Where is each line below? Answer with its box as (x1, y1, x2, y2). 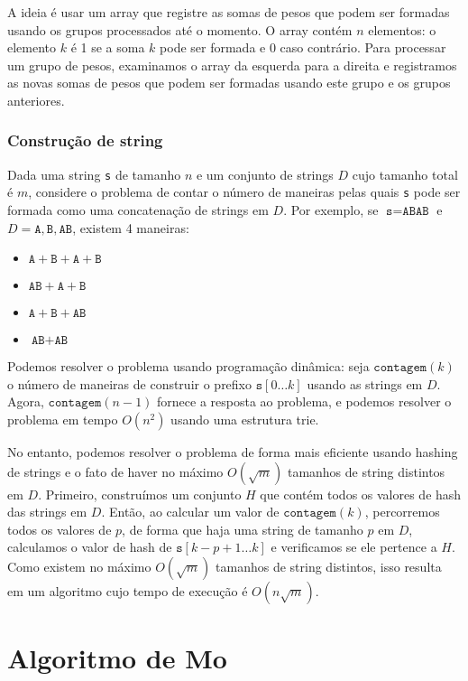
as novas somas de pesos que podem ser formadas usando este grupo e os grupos (7, 73, 451, 92)
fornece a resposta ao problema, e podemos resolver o (157, 392, 452, 411)
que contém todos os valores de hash (260, 484, 462, 503)
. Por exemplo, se (283, 201, 379, 219)
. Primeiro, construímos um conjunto (38, 484, 242, 503)
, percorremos (364, 502, 440, 521)
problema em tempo (7, 410, 118, 429)
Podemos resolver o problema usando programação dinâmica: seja (7, 357, 370, 376)
